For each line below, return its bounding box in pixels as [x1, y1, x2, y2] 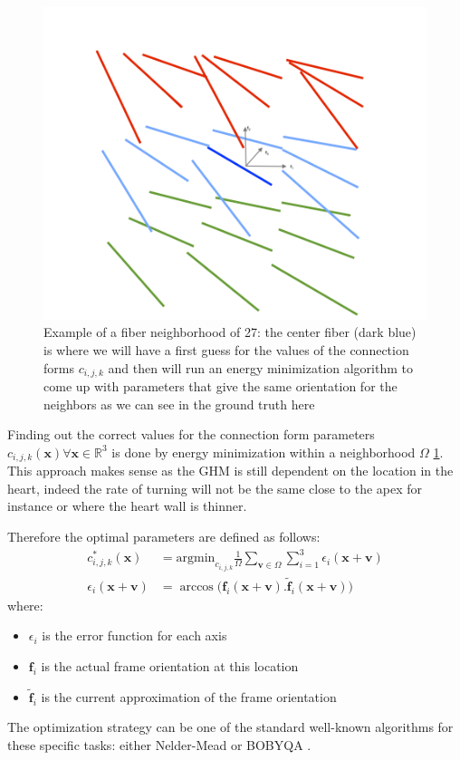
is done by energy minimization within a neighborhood [111, 442, 416, 461]
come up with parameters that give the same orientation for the [43, 376, 398, 395]
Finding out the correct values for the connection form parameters [7, 425, 375, 444]
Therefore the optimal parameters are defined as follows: [7, 526, 321, 545]
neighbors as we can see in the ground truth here [43, 394, 315, 413]
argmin [176, 552, 216, 565]
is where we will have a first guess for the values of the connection [43, 340, 409, 359]
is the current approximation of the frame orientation [41, 687, 337, 706]
